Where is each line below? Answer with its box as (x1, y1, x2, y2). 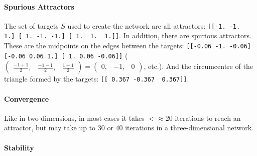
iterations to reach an (175, 112, 241, 123)
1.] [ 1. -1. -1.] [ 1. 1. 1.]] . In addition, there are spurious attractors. (4, 30, 251, 41)
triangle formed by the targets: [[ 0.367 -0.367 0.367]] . (4, 73, 189, 84)
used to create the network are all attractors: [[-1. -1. (67, 20, 240, 31)
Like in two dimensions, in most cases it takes (4, 112, 145, 123)
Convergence (4, 93, 49, 104)
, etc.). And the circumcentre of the (144, 61, 253, 71)
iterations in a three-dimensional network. (125, 122, 254, 133)
